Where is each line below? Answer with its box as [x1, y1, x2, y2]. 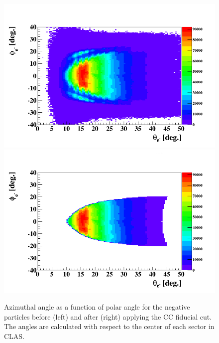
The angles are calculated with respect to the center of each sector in [4, 321, 215, 332]
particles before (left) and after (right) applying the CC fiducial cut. [4, 311, 212, 322]
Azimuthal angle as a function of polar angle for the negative [4, 302, 190, 312]
